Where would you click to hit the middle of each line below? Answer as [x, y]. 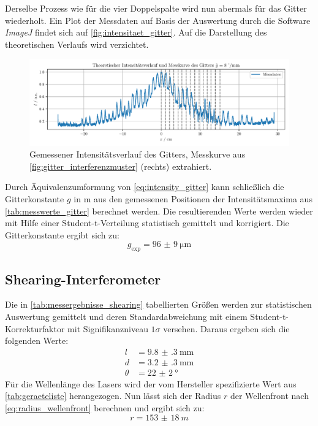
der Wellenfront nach [269, 396]
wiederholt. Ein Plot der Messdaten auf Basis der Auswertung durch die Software [158, 20]
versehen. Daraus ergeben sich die [226, 328]
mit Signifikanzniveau [108, 328]
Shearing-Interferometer [83, 279]
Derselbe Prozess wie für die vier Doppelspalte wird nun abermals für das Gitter [156, 8]
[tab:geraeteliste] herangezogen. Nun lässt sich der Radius [113, 396]
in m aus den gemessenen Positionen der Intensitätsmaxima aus [193, 198]
